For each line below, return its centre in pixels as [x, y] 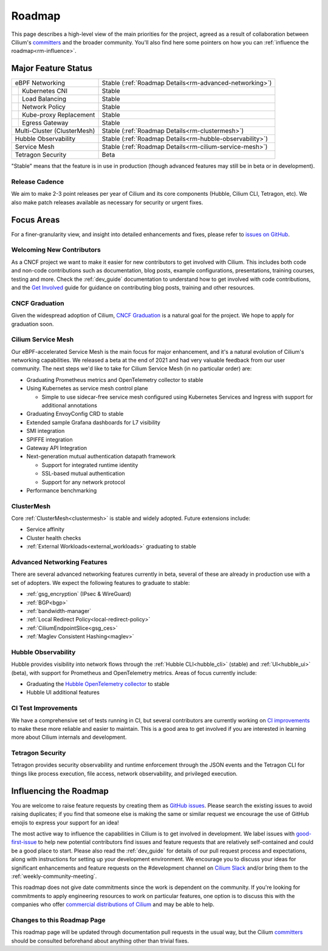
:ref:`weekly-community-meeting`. [54, 876]
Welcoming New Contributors [56, 250]
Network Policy [44, 107]
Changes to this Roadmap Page [58, 920]
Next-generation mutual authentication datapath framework [101, 457]
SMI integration [46, 431]
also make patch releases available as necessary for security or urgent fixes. [107, 202]
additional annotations [69, 405]
